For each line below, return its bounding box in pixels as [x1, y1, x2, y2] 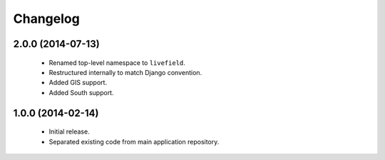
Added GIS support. [48, 79, 107, 87]
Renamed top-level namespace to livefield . [48, 58, 185, 67]
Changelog [13, 11, 80, 26]
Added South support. [48, 88, 114, 96]
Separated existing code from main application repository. [48, 137, 220, 146]
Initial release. [48, 127, 90, 136]
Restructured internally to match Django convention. [48, 68, 202, 76]
